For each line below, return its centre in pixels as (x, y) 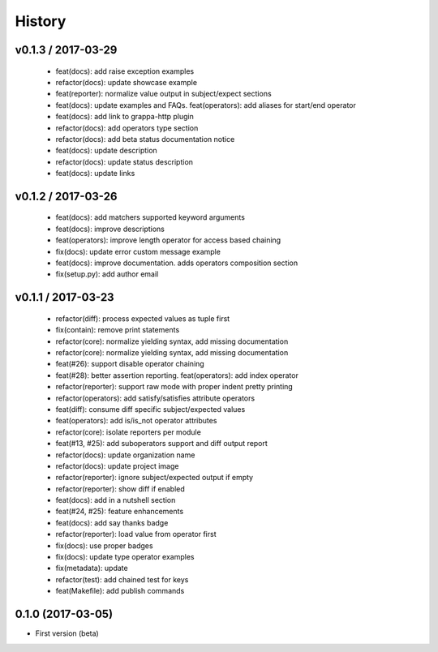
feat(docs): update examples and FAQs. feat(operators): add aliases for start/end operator (206, 105)
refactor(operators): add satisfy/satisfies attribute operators (155, 398)
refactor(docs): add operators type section (127, 128)
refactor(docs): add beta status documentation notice (145, 139)
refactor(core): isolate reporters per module (129, 432)
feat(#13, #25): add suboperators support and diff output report (161, 444)
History (41, 21)
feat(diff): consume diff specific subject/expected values (150, 409)
